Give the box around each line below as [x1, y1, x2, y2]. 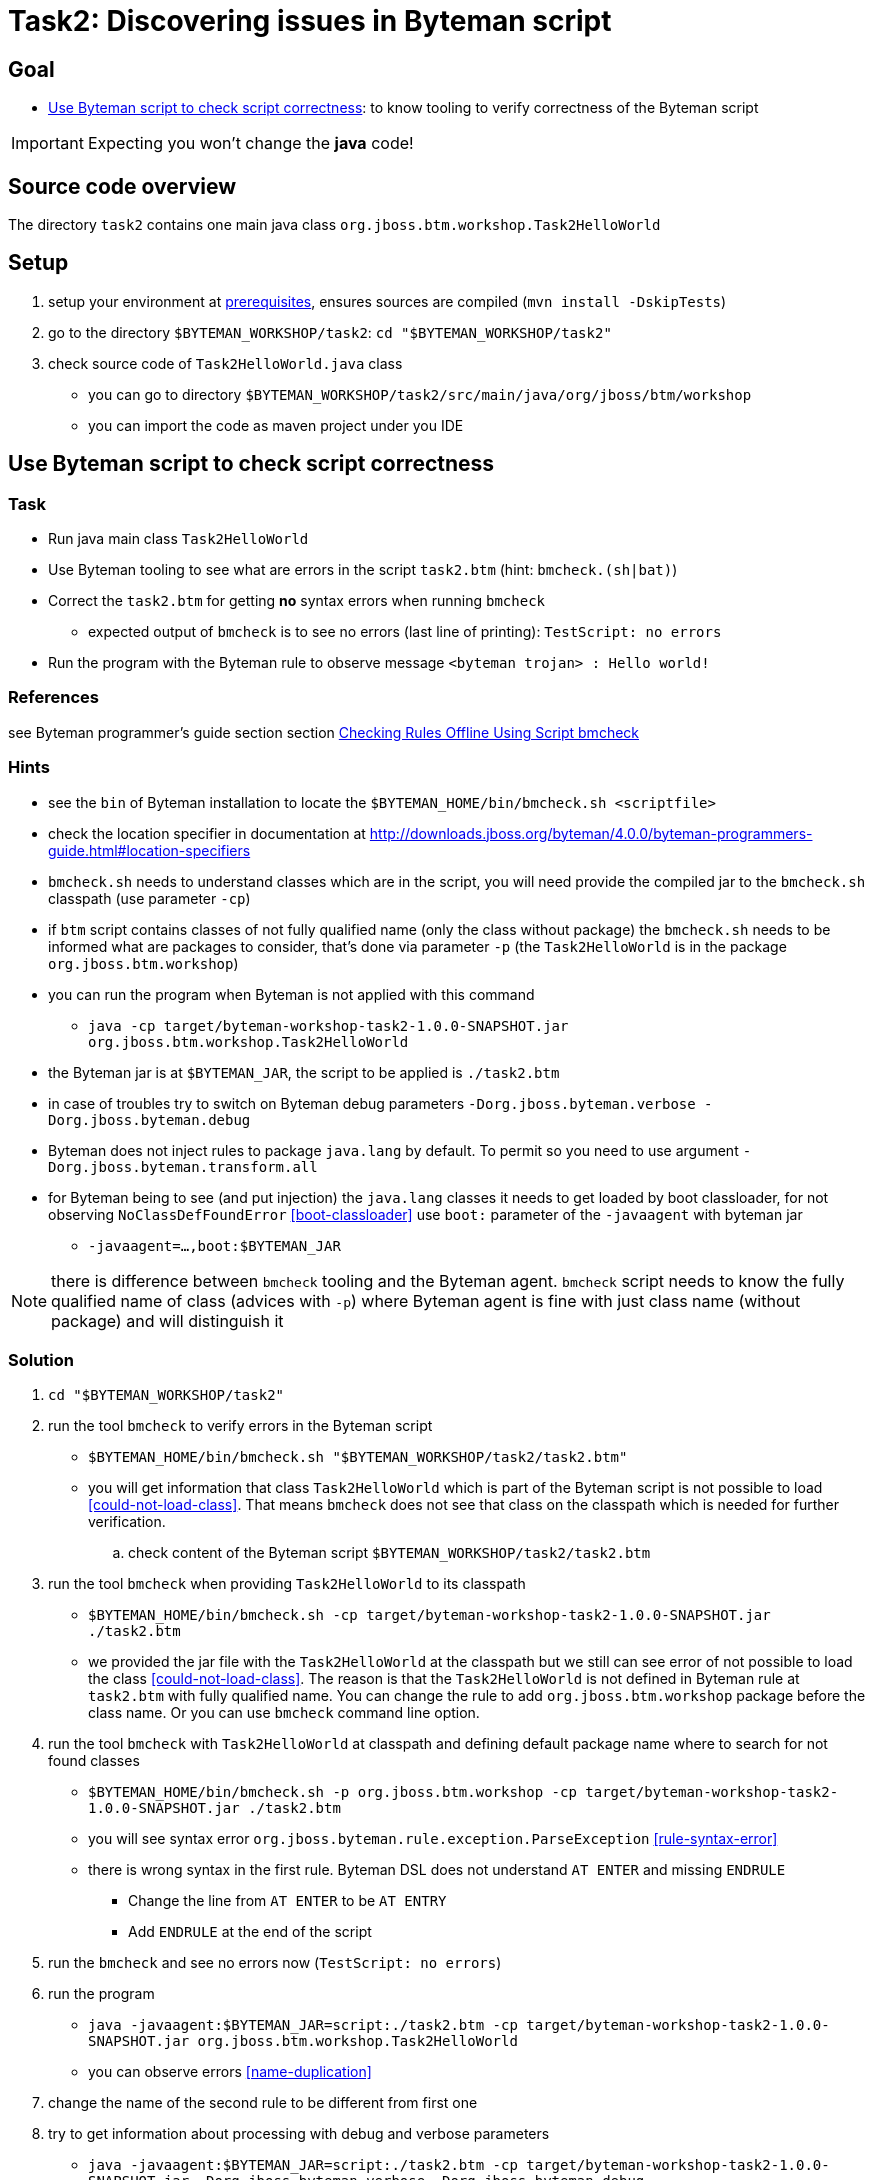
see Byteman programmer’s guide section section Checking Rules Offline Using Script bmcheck [8, 723, 640, 741]
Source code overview [8, 173, 236, 199]
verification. [88, 1513, 166, 1531]
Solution [8, 1349, 75, 1370]
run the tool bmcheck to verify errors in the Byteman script [48, 1417, 433, 1435]
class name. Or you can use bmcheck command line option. [88, 1704, 480, 1722]
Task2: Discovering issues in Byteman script [8, 4, 612, 38]
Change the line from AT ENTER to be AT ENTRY [128, 1892, 447, 1910]
